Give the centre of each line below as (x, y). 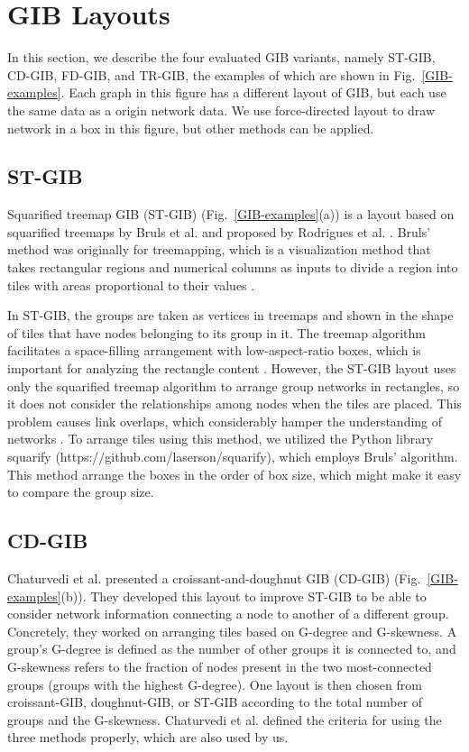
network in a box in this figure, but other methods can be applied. (191, 128)
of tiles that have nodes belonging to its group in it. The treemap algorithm (216, 332)
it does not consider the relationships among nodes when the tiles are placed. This (234, 404)
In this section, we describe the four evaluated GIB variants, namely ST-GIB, (221, 57)
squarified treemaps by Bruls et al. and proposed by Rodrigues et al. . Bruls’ (219, 231)
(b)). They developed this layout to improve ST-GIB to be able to (244, 596)
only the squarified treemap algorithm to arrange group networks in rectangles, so (234, 385)
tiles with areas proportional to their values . (131, 284)
